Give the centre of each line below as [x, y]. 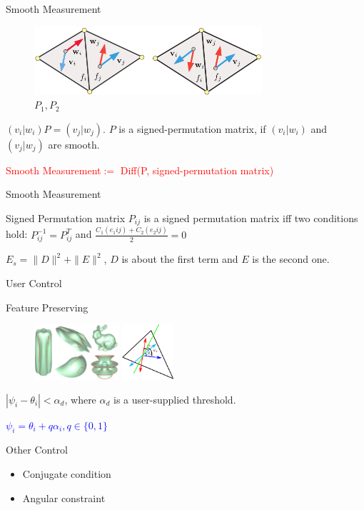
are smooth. [74, 144]
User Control [34, 283]
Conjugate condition [67, 474]
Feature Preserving [47, 307]
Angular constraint [64, 497]
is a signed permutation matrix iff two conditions [251, 217]
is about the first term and [180, 259]
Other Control [37, 450]
